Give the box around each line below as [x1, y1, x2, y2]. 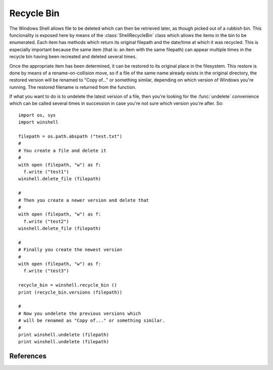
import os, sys [18, 112, 56, 118]
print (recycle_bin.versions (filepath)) [18, 289, 122, 295]
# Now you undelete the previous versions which [18, 310, 141, 316]
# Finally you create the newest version [18, 247, 122, 253]
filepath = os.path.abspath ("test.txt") [18, 134, 122, 139]
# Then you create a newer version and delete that [18, 197, 149, 203]
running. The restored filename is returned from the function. [9, 84, 136, 90]
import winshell [18, 119, 59, 125]
